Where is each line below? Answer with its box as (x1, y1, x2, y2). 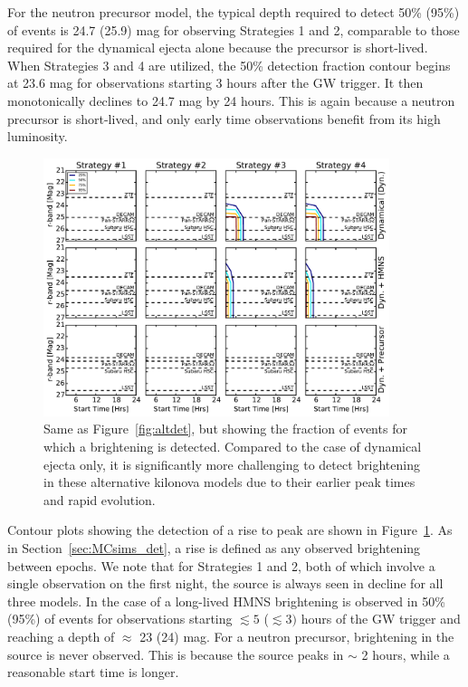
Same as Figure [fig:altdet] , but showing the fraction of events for (43, 419, 407, 438)
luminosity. (7, 127, 68, 146)
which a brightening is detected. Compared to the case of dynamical (43, 437, 422, 455)
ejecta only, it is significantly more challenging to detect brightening (43, 454, 420, 473)
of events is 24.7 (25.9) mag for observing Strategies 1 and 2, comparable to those (7, 20, 460, 39)
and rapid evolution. (43, 490, 156, 509)
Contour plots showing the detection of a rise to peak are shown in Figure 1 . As (7, 520, 453, 539)
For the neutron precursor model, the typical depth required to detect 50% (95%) (7, 3, 460, 21)
